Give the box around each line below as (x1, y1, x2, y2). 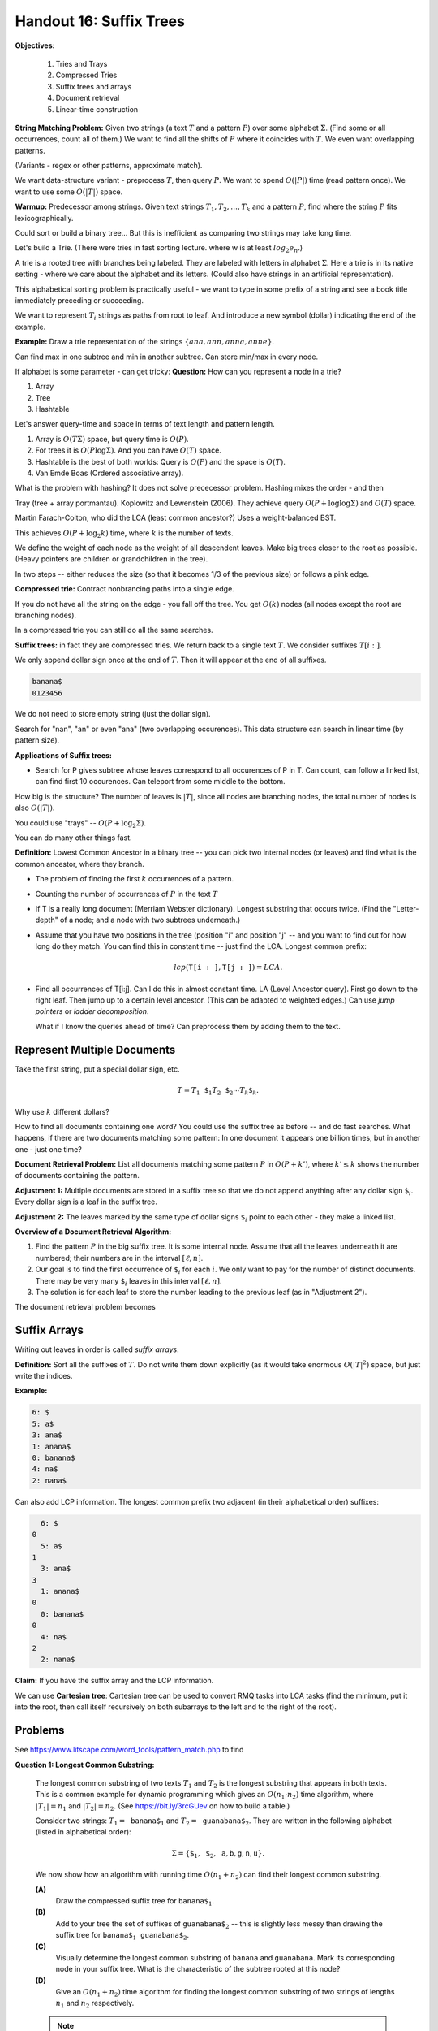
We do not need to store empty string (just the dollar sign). (15, 709, 211, 719)
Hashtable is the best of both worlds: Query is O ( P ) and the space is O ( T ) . (35, 457, 286, 466)
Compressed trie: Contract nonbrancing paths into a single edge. (15, 584, 234, 594)
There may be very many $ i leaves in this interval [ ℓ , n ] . (35, 1275, 222, 1288)
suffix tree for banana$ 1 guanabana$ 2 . (55, 1930, 190, 1942)
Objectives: (15, 41, 55, 50)
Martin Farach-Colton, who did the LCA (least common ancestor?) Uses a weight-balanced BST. (15, 513, 337, 523)
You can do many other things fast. (15, 833, 133, 842)
